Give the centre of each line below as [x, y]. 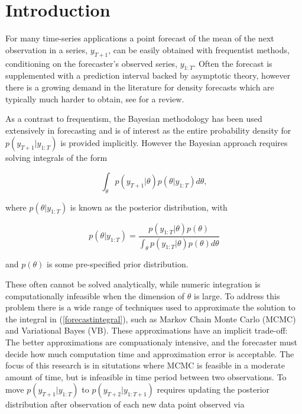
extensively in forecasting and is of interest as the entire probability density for [148, 130]
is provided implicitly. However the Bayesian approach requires [174, 143]
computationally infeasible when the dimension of [95, 295]
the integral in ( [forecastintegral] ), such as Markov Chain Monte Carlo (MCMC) [151, 318]
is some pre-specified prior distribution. [117, 264]
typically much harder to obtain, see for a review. [95, 98]
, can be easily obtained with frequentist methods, [199, 49]
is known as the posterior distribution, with [149, 207]
